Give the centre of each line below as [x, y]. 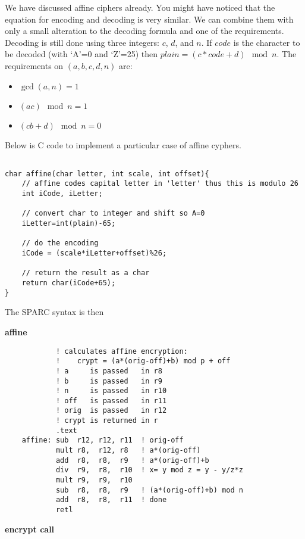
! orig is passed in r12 [111, 411]
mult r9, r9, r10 [94, 480]
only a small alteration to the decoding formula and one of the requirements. [144, 31]
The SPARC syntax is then [54, 312]
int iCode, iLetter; [62, 194]
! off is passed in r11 [111, 401]
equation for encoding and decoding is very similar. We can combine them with [149, 19]
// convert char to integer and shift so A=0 [113, 214]
